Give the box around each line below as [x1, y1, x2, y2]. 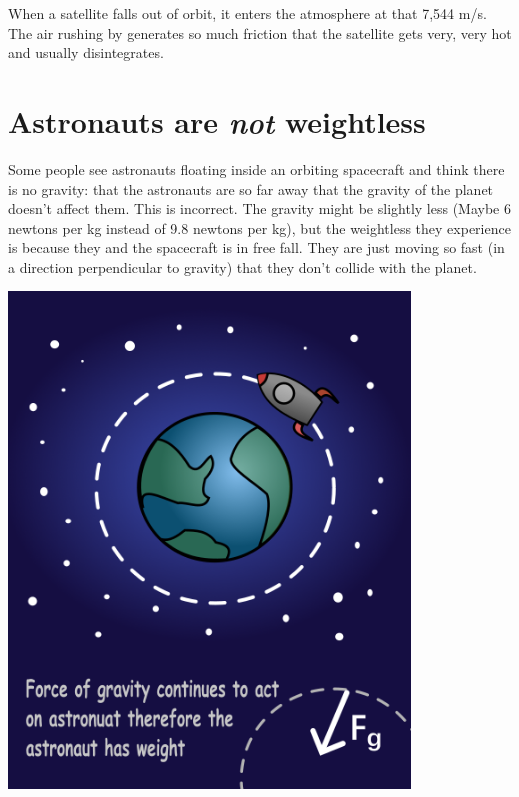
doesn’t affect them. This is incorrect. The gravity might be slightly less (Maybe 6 [8, 198, 511, 219]
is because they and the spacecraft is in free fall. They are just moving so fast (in [8, 237, 505, 258]
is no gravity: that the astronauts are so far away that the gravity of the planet [8, 178, 494, 199]
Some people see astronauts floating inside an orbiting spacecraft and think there [8, 158, 505, 179]
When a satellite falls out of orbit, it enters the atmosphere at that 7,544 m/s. [8, 3, 487, 23]
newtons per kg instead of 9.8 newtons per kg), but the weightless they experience [8, 217, 511, 238]
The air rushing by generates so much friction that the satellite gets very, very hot [8, 22, 512, 43]
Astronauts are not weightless [8, 100, 426, 142]
